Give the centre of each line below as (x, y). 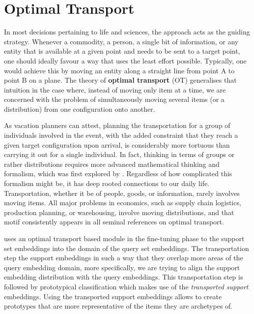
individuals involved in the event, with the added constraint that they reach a (121, 135)
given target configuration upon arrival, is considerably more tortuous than (117, 144)
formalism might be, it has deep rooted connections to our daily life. (107, 183)
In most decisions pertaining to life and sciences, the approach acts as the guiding (127, 32)
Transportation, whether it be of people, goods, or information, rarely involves (122, 193)
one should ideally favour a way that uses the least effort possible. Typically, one (125, 60)
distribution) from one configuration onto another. (80, 109)
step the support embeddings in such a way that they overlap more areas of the (124, 258)
